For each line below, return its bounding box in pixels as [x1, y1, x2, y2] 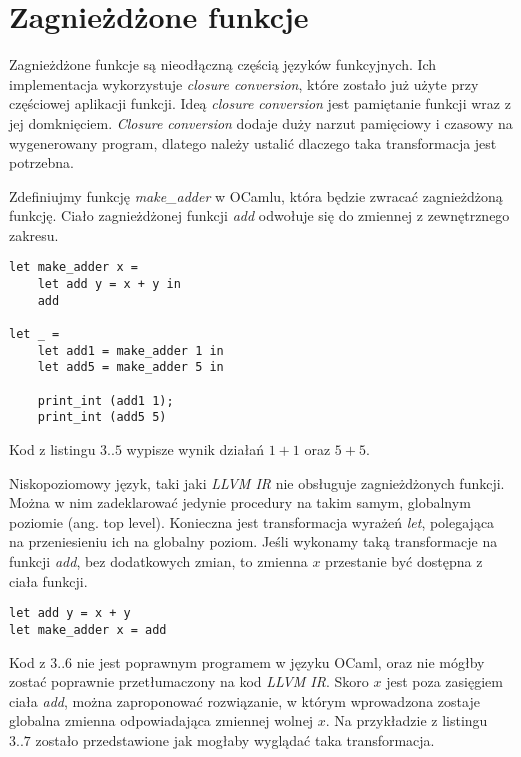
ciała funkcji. [9, 570, 88, 591]
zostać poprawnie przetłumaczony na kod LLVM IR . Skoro [9, 671, 369, 692]
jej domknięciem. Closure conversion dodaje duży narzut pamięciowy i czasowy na [9, 112, 513, 133]
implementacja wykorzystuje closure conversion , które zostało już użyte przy [9, 73, 479, 94]
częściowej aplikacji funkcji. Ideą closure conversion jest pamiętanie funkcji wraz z [9, 93, 511, 114]
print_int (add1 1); [37, 393, 174, 408]
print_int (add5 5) [37, 410, 167, 425]
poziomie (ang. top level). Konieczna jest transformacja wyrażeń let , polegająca [9, 511, 495, 532]
